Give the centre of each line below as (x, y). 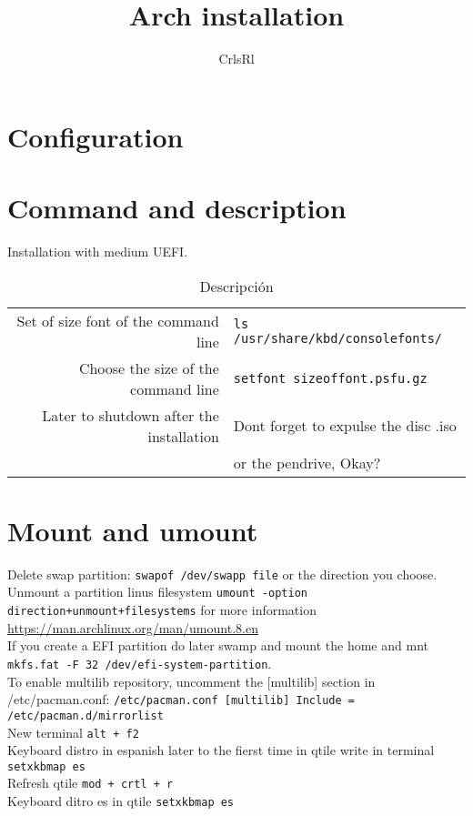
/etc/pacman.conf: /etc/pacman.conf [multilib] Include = (181, 699)
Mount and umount (133, 530)
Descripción (236, 286)
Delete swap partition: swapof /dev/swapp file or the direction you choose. (222, 574)
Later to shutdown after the (131, 415)
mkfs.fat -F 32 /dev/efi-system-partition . (140, 663)
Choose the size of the (149, 368)
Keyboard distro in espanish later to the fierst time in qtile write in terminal (221, 750)
